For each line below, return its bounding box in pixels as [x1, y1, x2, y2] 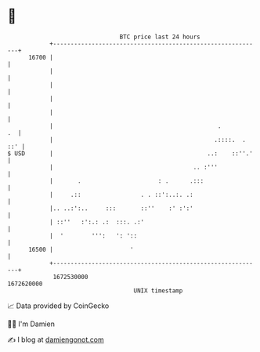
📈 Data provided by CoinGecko [7, 301, 110, 310]
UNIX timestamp [133, 286, 183, 295]
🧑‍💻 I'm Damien [7, 319, 56, 328]
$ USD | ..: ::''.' [7, 149, 254, 158]
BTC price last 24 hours [119, 33, 200, 41]
